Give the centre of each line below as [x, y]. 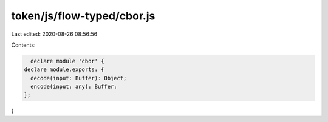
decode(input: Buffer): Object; [79, 78]
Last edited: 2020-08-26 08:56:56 [54, 34]
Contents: [23, 45]
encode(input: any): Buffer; [74, 87]
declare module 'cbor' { [67, 61]
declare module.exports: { [64, 69]
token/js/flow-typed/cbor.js [83, 16]
